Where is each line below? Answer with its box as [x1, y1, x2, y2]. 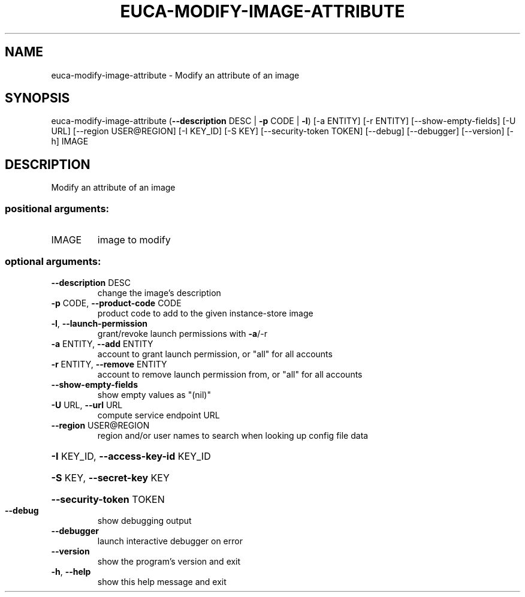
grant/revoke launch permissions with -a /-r [97, 328, 267, 339]
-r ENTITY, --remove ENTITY [51, 358, 167, 369]
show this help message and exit [97, 576, 227, 587]
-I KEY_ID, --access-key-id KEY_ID [51, 450, 211, 462]
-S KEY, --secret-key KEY [51, 471, 170, 484]
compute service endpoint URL [97, 409, 220, 420]
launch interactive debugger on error [97, 535, 243, 546]
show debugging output [97, 515, 192, 526]
